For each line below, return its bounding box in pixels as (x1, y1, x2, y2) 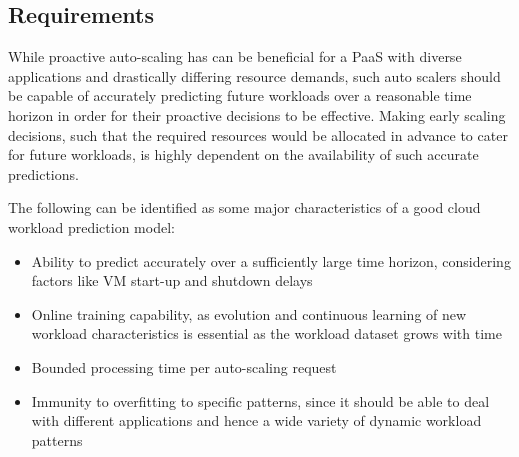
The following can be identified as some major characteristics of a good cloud (8, 197, 481, 218)
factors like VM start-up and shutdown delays (31, 270, 313, 291)
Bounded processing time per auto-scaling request (31, 356, 337, 377)
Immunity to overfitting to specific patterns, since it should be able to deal (31, 390, 490, 411)
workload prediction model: (8, 216, 175, 237)
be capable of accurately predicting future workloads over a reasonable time (8, 85, 472, 106)
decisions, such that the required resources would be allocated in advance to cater (8, 124, 508, 145)
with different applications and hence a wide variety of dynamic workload (31, 410, 482, 431)
